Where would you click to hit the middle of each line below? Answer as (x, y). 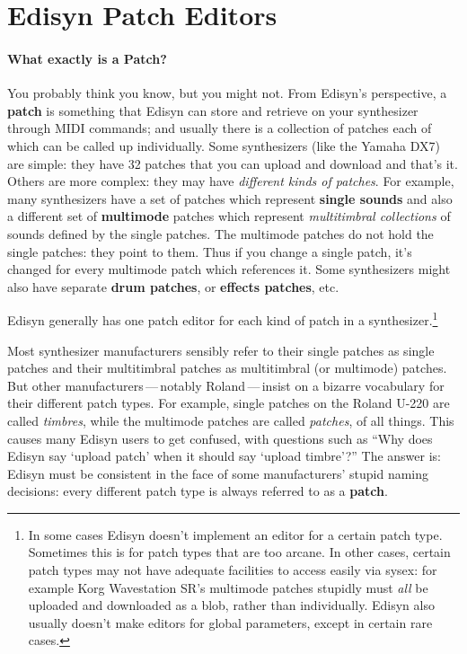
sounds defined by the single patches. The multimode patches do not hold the (220, 233)
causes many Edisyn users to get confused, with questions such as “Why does (220, 438)
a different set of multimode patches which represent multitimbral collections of (229, 216)
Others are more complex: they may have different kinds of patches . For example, (231, 181)
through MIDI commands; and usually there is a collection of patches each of (220, 128)
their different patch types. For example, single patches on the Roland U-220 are (229, 403)
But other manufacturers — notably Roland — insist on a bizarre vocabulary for (226, 385)
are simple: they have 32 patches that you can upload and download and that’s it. (233, 163)
